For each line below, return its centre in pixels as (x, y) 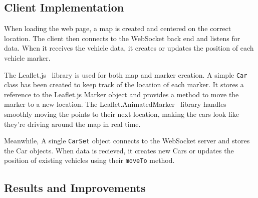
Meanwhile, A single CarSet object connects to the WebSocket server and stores (127, 141)
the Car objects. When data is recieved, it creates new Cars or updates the (119, 150)
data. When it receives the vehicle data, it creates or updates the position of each (129, 48)
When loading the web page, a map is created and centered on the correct (118, 28)
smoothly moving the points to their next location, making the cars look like (121, 114)
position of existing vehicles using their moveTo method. (89, 160)
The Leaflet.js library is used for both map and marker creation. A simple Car (126, 74)
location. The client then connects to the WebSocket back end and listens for (122, 38)
